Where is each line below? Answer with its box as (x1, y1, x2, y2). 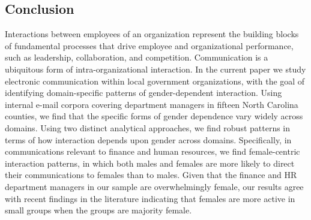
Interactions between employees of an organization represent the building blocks (5, 28, 299, 40)
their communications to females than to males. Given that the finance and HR (5, 168, 297, 181)
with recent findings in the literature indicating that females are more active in (5, 192, 295, 204)
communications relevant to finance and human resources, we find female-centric (5, 145, 300, 158)
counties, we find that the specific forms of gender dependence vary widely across (5, 110, 303, 122)
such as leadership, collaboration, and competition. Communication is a (5, 51, 268, 64)
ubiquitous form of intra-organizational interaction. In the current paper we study (5, 62, 306, 75)
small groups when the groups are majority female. (5, 204, 192, 216)
